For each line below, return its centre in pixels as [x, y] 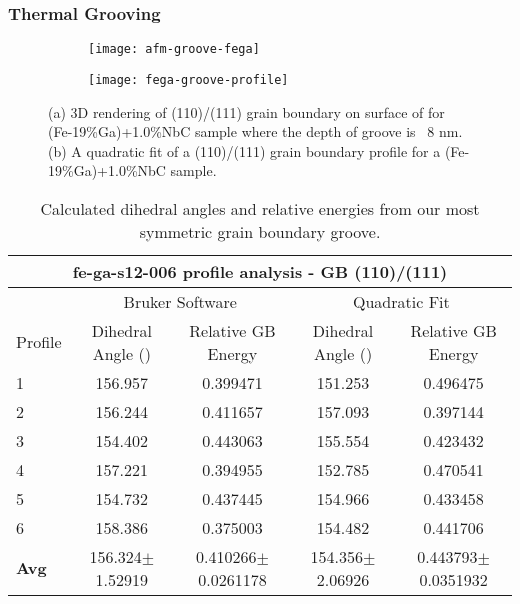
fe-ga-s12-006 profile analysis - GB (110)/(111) [260, 271]
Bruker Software [180, 301]
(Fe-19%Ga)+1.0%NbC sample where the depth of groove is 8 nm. [255, 131]
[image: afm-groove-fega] [174, 49]
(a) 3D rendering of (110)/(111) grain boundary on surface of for [246, 111]
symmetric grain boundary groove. [260, 231]
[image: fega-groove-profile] [188, 79]
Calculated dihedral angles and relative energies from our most [260, 208]
